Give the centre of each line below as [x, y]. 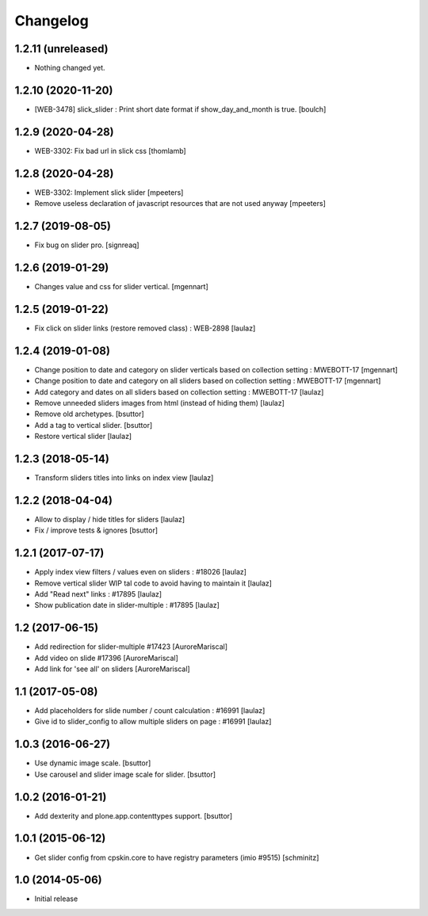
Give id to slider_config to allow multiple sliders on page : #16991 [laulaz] [153, 722]
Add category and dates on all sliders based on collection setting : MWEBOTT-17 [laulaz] [179, 391]
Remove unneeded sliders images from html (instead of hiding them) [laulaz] [160, 403]
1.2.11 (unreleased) [61, 49]
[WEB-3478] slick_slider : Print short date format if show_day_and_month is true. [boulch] [180, 109]
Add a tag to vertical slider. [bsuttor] [94, 425]
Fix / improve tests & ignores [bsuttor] [96, 530]
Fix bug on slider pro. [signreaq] [87, 245]
